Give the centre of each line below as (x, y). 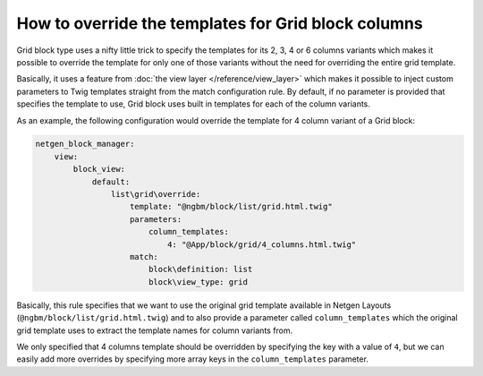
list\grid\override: (156, 194)
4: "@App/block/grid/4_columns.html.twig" (262, 244)
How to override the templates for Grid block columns (220, 23)
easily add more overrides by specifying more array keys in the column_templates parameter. (192, 359)
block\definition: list (200, 269)
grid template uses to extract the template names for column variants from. (155, 330)
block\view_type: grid (198, 282)
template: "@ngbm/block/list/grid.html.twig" (231, 207)
